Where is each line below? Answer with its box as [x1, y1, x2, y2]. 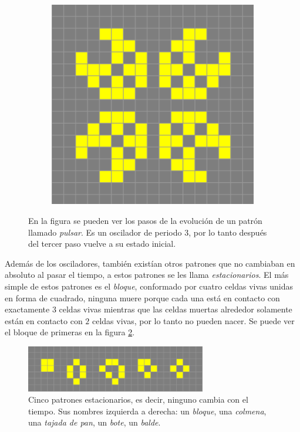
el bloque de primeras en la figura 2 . [5, 326, 135, 338]
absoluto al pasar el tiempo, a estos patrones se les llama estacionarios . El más [5, 268, 289, 281]
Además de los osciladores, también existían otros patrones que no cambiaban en [5, 257, 295, 269]
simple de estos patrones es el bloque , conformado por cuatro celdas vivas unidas [5, 280, 294, 292]
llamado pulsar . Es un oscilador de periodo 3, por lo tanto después [28, 226, 267, 238]
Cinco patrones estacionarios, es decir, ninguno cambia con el [28, 393, 248, 406]
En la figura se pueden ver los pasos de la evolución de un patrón [28, 214, 262, 226]
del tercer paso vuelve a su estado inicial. [28, 237, 176, 250]
